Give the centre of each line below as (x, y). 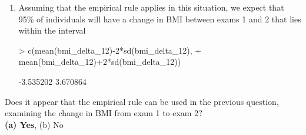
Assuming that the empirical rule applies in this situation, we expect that (151, 7)
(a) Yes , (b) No (34, 124)
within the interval (52, 30)
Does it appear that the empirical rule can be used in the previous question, (142, 101)
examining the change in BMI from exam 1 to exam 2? (104, 113)
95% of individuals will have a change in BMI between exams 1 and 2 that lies (160, 19)
